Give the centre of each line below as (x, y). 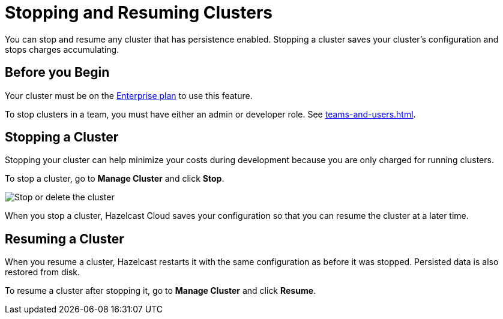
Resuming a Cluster (65, 239)
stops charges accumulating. (62, 49)
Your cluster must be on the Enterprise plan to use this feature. (129, 95)
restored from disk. (43, 272)
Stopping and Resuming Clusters (139, 13)
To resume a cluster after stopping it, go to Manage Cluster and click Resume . (161, 291)
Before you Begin (57, 73)
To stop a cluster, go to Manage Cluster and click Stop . (115, 179)
